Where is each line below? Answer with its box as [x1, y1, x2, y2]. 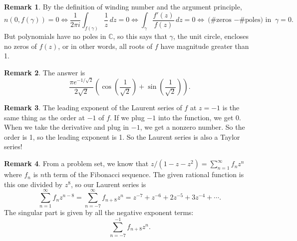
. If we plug [110, 112, 145, 122]
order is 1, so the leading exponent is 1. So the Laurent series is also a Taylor [4, 131, 240, 142]
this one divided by [4, 179, 63, 189]
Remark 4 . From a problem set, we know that [4, 158, 149, 169]
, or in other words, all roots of [58, 40, 153, 51]
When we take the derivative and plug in [4, 122, 129, 132]
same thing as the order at [4, 112, 85, 122]
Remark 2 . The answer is [4, 67, 85, 77]
